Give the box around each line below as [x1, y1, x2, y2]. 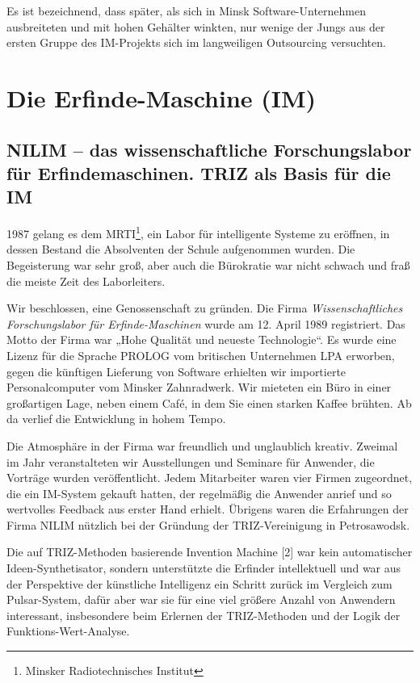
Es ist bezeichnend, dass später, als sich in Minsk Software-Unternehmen [6, 2, 367, 19]
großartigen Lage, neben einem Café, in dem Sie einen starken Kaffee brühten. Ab [6, 394, 412, 411]
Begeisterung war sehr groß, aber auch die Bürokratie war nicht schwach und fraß [6, 256, 410, 273]
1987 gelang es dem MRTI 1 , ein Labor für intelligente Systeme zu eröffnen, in [6, 223, 390, 241]
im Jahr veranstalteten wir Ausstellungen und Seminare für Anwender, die [6, 453, 375, 470]
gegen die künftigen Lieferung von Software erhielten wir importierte [6, 362, 346, 379]
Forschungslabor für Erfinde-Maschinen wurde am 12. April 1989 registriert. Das [6, 315, 405, 332]
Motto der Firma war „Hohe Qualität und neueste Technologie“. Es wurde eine [6, 331, 397, 348]
